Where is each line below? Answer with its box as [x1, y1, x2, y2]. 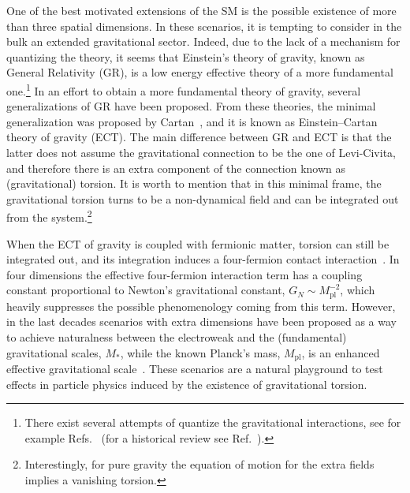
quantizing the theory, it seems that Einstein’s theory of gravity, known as [6, 48, 365, 65]
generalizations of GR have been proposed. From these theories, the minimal [6, 98, 376, 114]
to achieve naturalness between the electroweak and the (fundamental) [6, 329, 347, 345]
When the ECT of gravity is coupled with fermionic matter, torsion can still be [6, 235, 389, 252]
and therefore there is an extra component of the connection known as [6, 159, 346, 176]
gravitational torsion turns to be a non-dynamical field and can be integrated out [6, 190, 399, 207]
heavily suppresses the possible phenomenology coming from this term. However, [6, 297, 396, 314]
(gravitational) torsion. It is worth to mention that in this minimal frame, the [6, 175, 382, 192]
